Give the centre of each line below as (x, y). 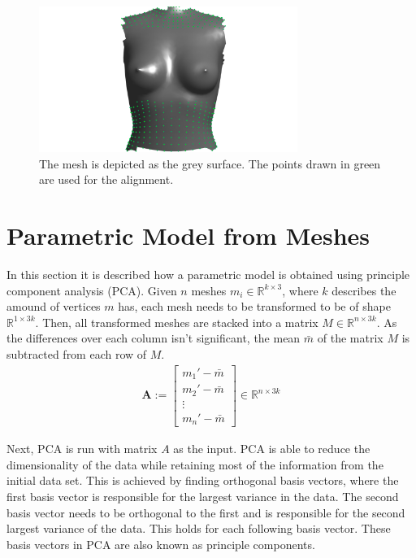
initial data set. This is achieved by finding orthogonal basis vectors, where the (203, 480)
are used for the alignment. (106, 179)
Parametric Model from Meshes (188, 235)
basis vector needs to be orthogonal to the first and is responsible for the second (206, 512)
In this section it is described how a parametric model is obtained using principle (208, 275)
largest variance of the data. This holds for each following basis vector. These (199, 528)
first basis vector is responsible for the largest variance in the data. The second (203, 496)
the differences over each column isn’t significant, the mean (154, 338)
